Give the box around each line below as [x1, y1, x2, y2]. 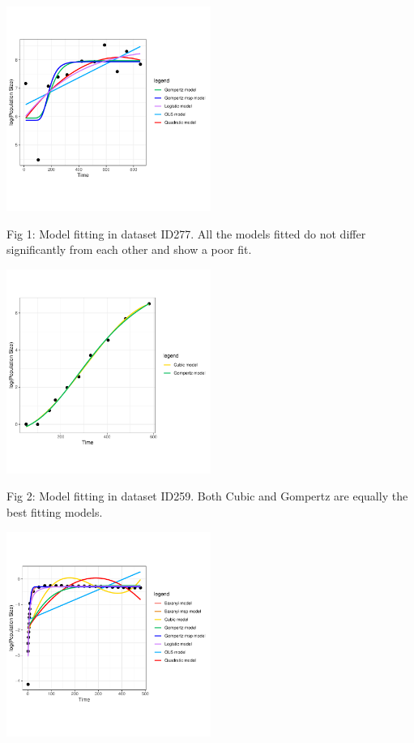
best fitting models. [6, 503, 103, 520]
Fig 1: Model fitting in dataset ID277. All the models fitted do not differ [6, 225, 366, 242]
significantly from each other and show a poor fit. [6, 241, 252, 258]
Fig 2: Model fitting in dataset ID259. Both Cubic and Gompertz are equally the [6, 487, 408, 505]
